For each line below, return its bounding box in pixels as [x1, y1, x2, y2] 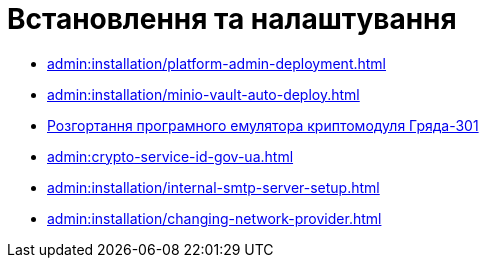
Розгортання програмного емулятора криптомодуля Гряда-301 [47, 116, 479, 134]
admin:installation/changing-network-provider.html [47, 209, 382, 227]
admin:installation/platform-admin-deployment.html [47, 54, 387, 72]
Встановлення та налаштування [7, 2, 457, 36]
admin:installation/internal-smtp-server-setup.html [47, 178, 380, 196]
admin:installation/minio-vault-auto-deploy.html [47, 85, 360, 103]
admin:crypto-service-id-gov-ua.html [47, 147, 294, 165]
